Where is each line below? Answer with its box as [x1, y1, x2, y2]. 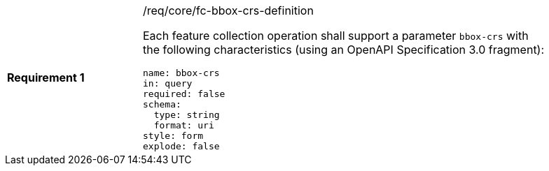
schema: [143, 99, 181, 110]
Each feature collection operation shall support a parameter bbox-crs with [143, 29, 529, 43]
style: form [143, 131, 204, 141]
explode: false [143, 141, 220, 151]
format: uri [153, 120, 214, 131]
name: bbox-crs [143, 68, 220, 78]
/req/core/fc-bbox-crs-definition [143, 3, 314, 17]
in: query [143, 78, 193, 89]
